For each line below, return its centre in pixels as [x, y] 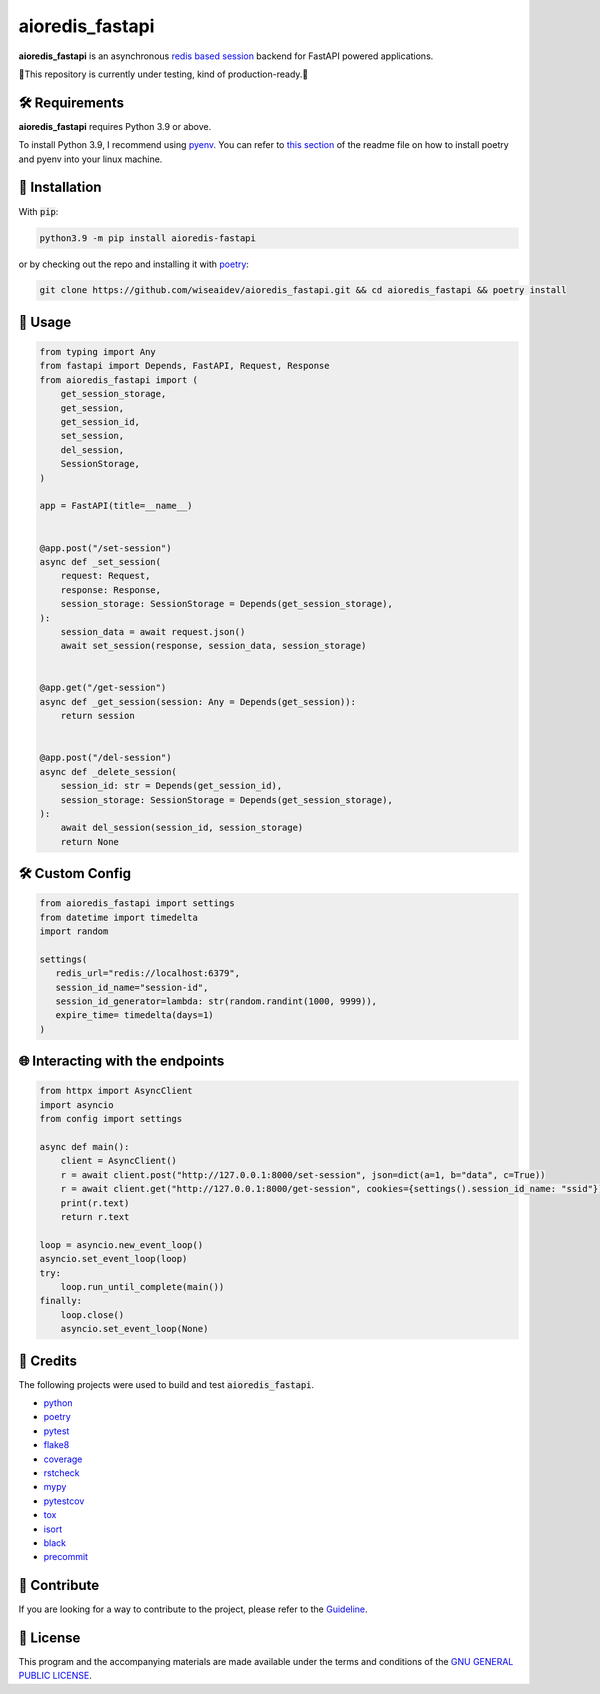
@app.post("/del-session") [105, 758]
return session [97, 716]
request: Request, [105, 576]
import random [74, 931]
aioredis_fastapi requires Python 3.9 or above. [115, 126]
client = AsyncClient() [118, 1161]
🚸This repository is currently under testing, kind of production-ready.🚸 [163, 74]
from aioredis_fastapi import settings [137, 903]
